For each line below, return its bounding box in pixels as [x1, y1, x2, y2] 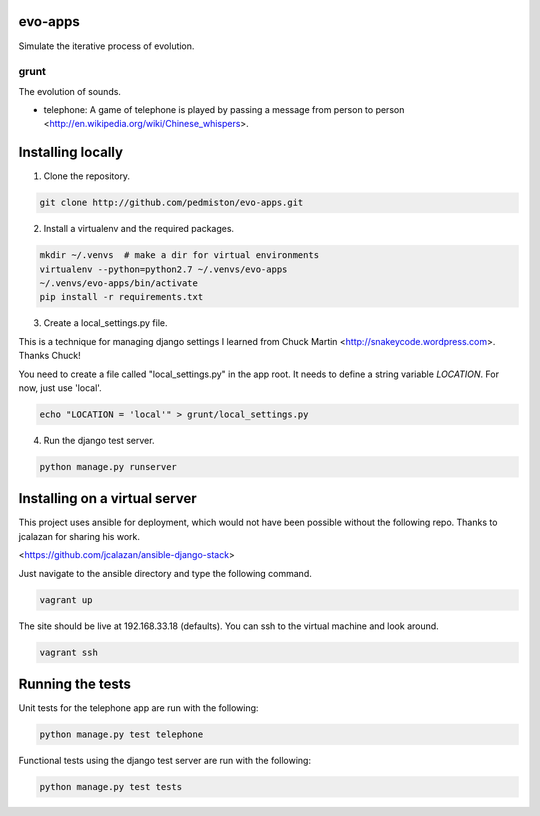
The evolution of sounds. [18, 85, 122, 97]
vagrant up [39, 594, 93, 605]
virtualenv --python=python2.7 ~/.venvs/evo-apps [39, 263, 288, 275]
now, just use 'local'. [18, 382, 102, 394]
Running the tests [18, 676, 132, 692]
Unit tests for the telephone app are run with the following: [18, 702, 259, 714]
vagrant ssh [39, 646, 99, 658]
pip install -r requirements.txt [39, 291, 204, 303]
